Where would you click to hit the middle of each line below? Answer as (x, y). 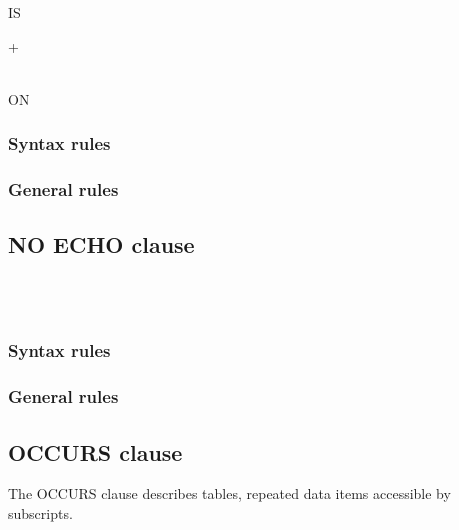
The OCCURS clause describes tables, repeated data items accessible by (229, 493)
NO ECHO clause (101, 244)
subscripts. (40, 512)
